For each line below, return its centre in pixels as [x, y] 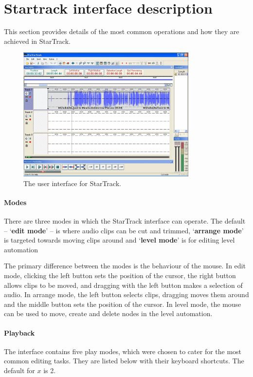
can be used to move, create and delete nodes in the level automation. [108, 313]
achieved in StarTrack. [37, 41]
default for [19, 370]
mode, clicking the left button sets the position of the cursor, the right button [120, 275]
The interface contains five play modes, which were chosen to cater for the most [123, 351]
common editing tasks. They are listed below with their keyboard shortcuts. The [124, 361]
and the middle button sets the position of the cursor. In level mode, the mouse [123, 304]
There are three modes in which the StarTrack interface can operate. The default [125, 221]
